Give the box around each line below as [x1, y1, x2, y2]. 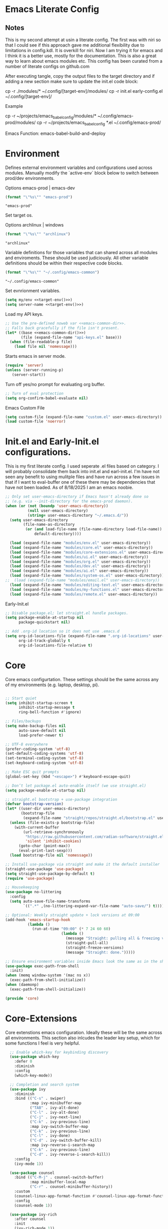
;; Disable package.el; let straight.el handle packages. [5, 610, 128, 616]
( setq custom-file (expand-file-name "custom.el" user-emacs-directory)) [5, 415, 162, 420]
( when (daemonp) [5, 982, 39, 987]
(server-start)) [11, 372, 46, 377]
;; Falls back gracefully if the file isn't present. [5, 325, 120, 330]
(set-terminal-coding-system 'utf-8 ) [5, 756, 84, 761]
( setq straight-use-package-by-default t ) [5, 871, 95, 876]
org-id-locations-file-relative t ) [18, 643, 93, 648]
